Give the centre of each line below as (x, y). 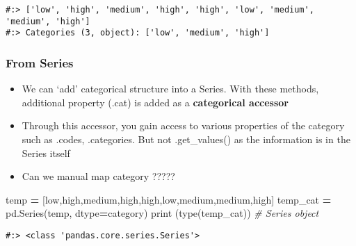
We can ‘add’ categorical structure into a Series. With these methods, (170, 89)
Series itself (46, 153)
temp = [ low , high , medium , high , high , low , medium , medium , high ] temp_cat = (169, 199)
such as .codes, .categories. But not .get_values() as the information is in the (186, 139)
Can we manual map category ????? (98, 176)
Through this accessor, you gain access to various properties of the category (183, 125)
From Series (40, 62)
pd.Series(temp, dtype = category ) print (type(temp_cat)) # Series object (162, 213)
